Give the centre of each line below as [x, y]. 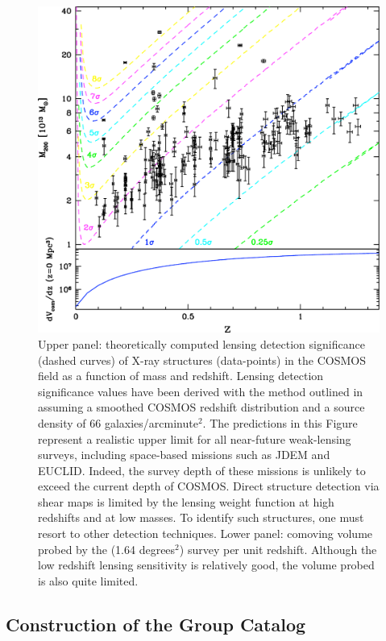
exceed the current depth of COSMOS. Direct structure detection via [209, 486]
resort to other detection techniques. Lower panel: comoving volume [205, 533]
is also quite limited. [88, 580]
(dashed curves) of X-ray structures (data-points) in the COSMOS [202, 360]
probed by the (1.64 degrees [107, 549]
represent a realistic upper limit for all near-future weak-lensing [195, 438]
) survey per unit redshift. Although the [278, 549]
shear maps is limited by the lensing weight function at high [186, 501]
